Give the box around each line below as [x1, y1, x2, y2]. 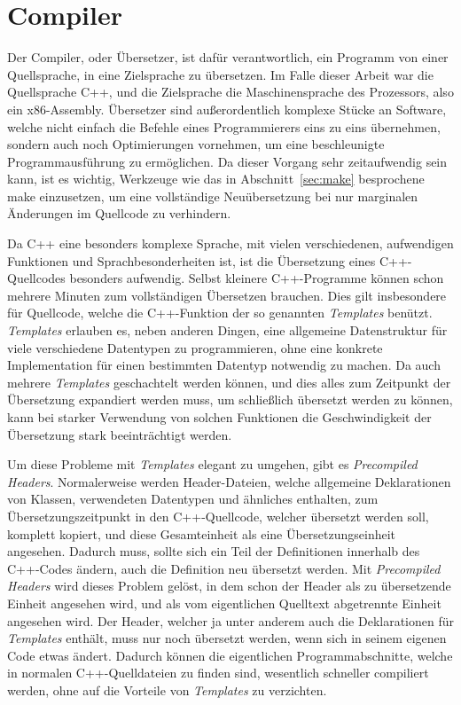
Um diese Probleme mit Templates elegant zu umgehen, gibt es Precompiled [7, 455, 418, 474]
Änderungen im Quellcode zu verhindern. [7, 204, 231, 223]
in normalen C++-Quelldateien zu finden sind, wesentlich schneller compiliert [7, 663, 429, 682]
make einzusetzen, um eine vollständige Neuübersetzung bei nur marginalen [7, 186, 418, 205]
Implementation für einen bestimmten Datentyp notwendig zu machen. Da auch [7, 356, 441, 374]
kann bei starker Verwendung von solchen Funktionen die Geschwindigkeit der [7, 408, 432, 426]
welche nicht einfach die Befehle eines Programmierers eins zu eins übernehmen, [7, 117, 441, 136]
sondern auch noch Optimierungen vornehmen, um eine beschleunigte [7, 135, 385, 153]
